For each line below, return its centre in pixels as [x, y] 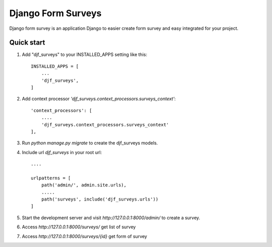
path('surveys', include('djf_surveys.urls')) [100, 199]
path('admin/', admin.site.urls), [84, 185]
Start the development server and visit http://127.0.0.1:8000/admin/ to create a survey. [111, 218]
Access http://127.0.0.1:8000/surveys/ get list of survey [79, 227]
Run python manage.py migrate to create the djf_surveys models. [90, 143]
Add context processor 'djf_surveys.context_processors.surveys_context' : [99, 99]
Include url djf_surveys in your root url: [62, 152]
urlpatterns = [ [51, 178]
